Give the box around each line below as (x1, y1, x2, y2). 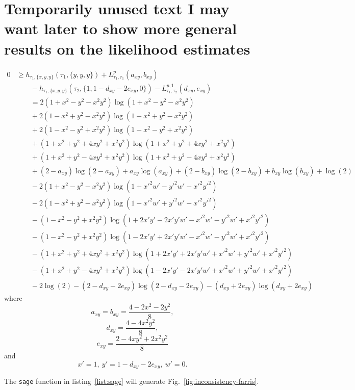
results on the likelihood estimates (4, 38, 250, 59)
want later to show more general (4, 18, 237, 39)
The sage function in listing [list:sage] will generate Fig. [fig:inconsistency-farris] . (4, 376, 259, 386)
